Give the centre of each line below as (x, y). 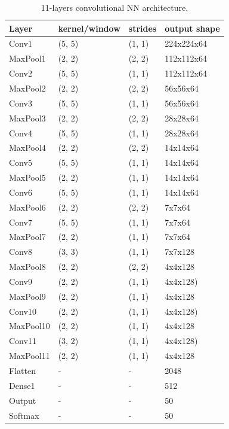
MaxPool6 (27, 207)
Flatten (22, 370)
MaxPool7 (27, 237)
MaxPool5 (27, 177)
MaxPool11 (30, 356)
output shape (192, 28)
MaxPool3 (27, 118)
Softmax (24, 415)
